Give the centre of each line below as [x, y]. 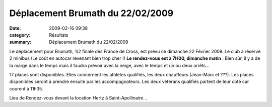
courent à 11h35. [26, 88]
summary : [20, 42]
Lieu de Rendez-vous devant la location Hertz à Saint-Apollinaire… [78, 98]
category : [20, 35]
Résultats [59, 35]
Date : [15, 28]
